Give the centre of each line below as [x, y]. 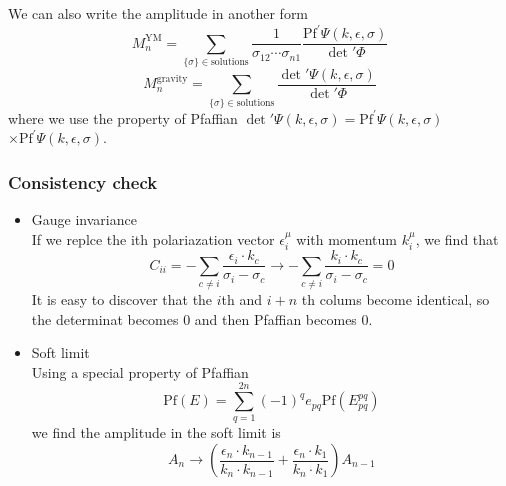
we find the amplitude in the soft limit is [156, 432]
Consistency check [83, 181]
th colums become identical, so [395, 298]
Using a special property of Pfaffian [140, 371]
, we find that [457, 238]
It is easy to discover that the [122, 298]
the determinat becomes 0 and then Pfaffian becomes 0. [202, 318]
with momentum [347, 238]
